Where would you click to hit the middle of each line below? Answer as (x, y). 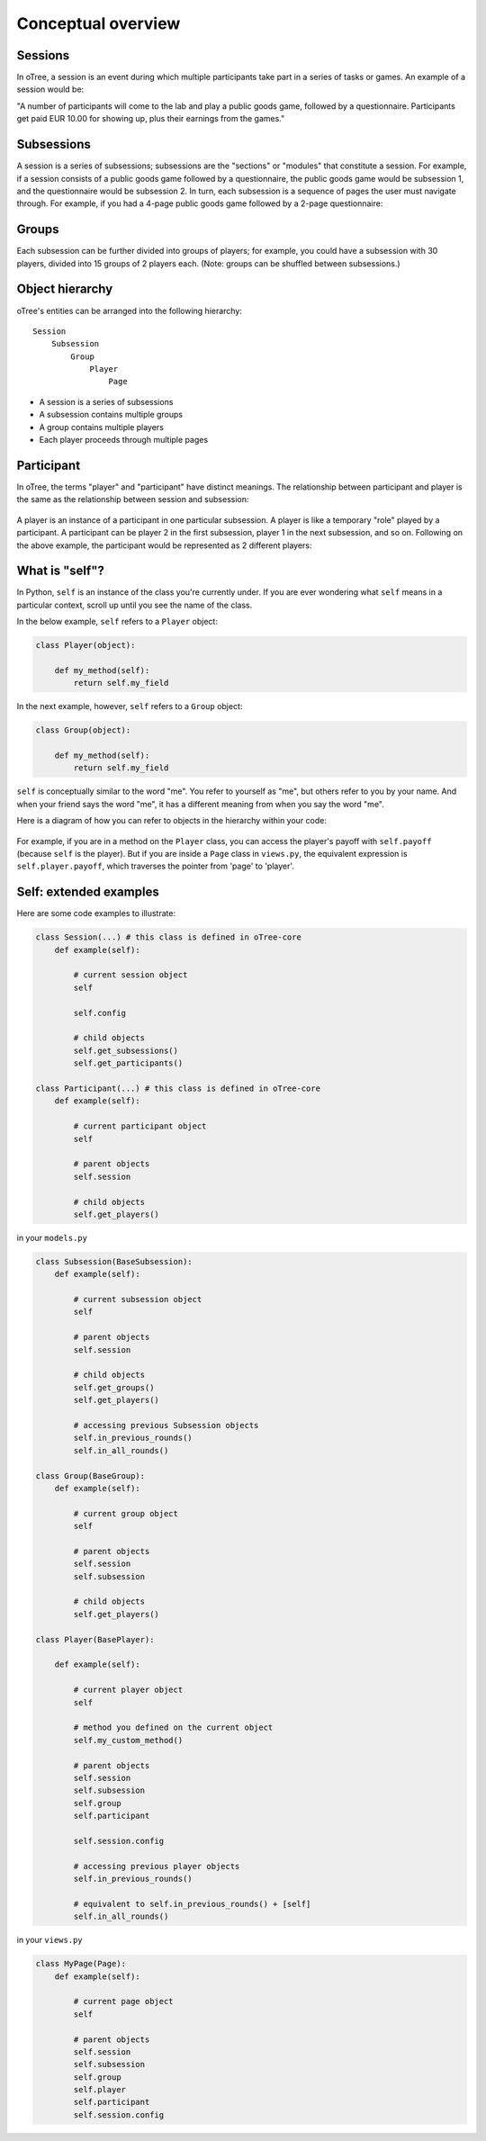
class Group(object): (83, 730)
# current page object (124, 2002)
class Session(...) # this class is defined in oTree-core (168, 937)
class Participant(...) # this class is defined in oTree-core (178, 1088)
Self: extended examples (88, 892)
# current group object (126, 1513)
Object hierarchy (65, 289)
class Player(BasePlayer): (95, 1639)
